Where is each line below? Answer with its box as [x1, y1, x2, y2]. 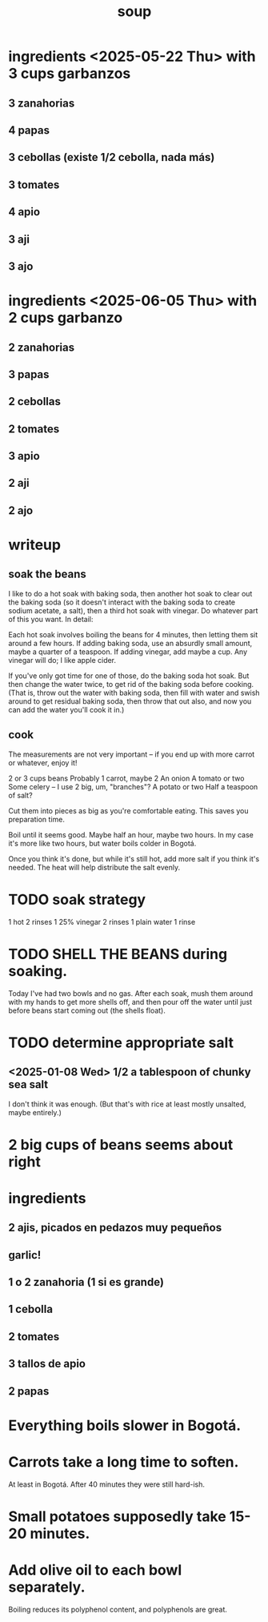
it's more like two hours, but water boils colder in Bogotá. [8, 838, 197, 848]
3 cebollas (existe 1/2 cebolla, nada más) [8, 151, 215, 164]
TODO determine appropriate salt [8, 1034, 234, 1051]
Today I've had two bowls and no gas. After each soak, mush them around [8, 988, 254, 998]
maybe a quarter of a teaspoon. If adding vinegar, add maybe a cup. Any [8, 647, 248, 656]
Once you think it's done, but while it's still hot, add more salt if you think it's [8, 853, 260, 863]
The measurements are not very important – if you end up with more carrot [8, 749, 255, 759]
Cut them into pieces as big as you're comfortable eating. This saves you [8, 805, 250, 815]
